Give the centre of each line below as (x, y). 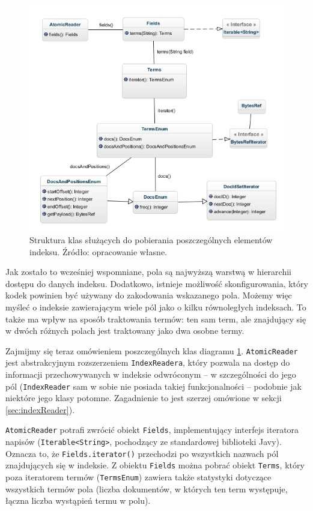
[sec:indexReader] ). (40, 409)
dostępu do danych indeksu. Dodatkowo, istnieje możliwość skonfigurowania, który (157, 283)
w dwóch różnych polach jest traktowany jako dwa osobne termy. (125, 331)
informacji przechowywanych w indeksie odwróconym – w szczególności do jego (151, 374)
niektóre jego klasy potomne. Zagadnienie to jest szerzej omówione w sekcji (144, 398)
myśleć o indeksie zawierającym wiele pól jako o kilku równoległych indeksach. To (156, 307)
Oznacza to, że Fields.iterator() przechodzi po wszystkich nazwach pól (142, 453)
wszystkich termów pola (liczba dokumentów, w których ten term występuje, (147, 488)
